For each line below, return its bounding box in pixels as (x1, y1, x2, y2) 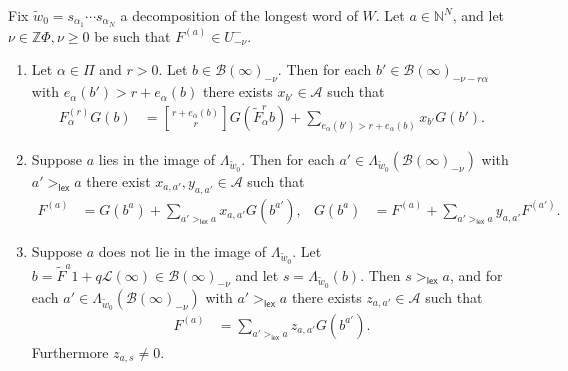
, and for (449, 264, 503, 285)
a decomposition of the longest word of (120, 5, 358, 25)
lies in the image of (98, 148, 216, 169)
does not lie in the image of (98, 240, 267, 261)
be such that (94, 25, 171, 46)
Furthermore (31, 341, 109, 362)
